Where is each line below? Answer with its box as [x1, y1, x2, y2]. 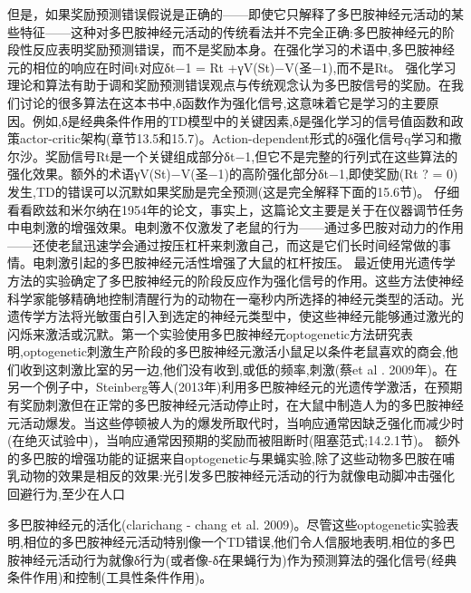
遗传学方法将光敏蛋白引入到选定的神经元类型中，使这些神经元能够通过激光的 [7, 306, 464, 326]
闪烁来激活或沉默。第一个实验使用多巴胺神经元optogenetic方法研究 [7, 324, 400, 343]
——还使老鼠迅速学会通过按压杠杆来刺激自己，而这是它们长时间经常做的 [7, 235, 438, 254]
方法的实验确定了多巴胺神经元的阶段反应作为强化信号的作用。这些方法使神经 [7, 270, 464, 289]
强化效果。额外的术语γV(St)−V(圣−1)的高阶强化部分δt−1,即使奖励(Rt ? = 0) [7, 164, 458, 183]
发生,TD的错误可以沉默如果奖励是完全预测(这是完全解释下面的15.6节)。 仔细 [7, 181, 460, 200]
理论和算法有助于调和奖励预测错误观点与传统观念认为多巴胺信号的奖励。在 [7, 75, 451, 94]
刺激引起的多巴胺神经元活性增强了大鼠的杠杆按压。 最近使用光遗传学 [44, 253, 456, 272]
